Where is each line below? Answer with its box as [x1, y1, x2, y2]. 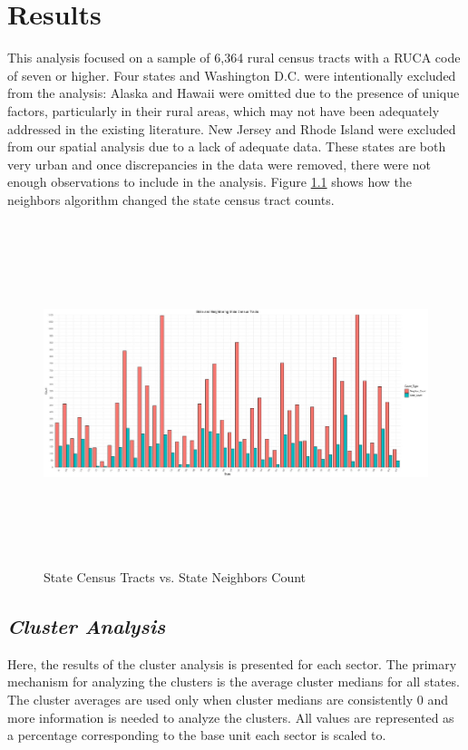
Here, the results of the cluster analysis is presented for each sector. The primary [7, 654, 457, 673]
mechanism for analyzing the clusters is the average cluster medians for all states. [7, 672, 460, 691]
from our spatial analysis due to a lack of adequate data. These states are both [7, 137, 446, 156]
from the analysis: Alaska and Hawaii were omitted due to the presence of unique [7, 83, 460, 102]
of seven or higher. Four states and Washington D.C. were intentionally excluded [7, 65, 456, 84]
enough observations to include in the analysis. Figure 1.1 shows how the [7, 172, 413, 191]
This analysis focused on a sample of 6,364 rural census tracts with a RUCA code [7, 48, 461, 67]
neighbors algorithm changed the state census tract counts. [7, 190, 335, 209]
